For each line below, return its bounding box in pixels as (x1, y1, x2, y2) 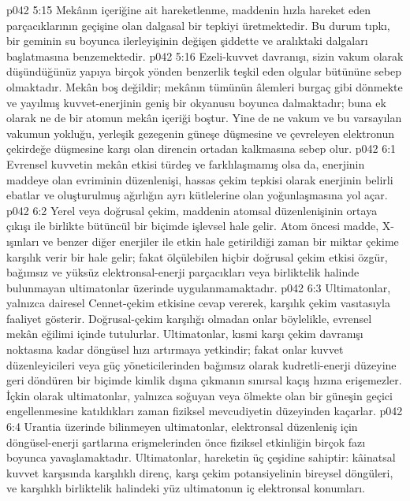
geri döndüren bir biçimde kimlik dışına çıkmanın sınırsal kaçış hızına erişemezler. (6, 372, 402, 388)
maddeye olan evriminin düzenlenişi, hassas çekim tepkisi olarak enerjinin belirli (6, 171, 393, 187)
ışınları (6, 232, 39, 249)
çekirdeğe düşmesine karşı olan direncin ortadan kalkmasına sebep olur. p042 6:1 (6, 140, 397, 157)
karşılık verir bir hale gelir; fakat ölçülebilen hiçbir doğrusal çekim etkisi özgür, (6, 248, 388, 265)
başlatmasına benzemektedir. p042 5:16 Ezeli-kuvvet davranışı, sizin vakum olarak (6, 47, 404, 64)
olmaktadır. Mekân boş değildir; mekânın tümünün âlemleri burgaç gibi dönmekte (6, 78, 403, 95)
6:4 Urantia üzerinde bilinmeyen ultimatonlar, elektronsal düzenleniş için (6, 418, 358, 435)
